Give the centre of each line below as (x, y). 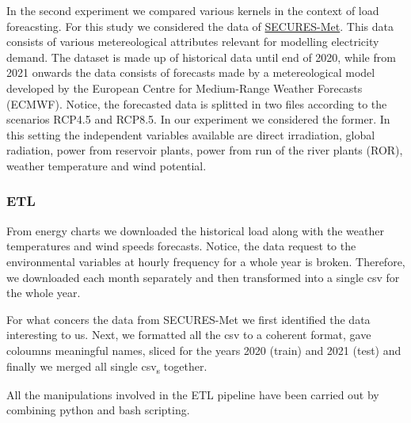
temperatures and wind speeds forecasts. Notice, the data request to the (181, 246)
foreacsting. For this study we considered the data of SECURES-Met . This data (200, 26)
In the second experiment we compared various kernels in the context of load (193, 10)
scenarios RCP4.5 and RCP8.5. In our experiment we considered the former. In (198, 119)
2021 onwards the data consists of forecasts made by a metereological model (191, 72)
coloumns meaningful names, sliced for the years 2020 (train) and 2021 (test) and (204, 350)
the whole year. (44, 293)
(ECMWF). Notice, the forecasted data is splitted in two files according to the (197, 103)
